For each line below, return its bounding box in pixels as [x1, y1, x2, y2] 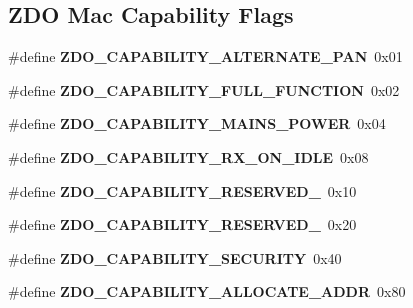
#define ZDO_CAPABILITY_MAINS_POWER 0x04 [8, 113, 386, 134]
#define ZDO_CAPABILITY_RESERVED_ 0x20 [8, 214, 357, 235]
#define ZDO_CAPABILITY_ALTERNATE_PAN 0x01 [8, 46, 403, 67]
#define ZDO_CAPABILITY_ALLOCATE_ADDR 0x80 [8, 281, 406, 302]
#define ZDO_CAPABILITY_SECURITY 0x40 [8, 247, 342, 268]
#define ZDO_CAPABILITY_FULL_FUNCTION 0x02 [8, 79, 400, 100]
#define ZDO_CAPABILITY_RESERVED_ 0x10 [8, 180, 357, 201]
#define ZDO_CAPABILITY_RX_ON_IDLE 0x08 [8, 146, 369, 167]
